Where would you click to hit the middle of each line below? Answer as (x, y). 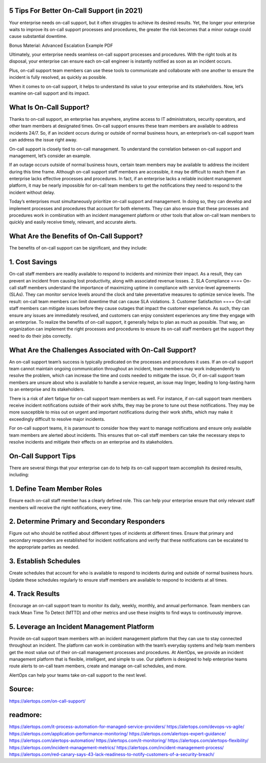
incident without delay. (32, 192)
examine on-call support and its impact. (50, 93)
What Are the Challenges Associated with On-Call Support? (103, 350)
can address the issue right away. (43, 140)
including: (19, 475)
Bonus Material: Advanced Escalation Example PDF (61, 45)
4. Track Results (34, 594)
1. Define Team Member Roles (56, 489)
